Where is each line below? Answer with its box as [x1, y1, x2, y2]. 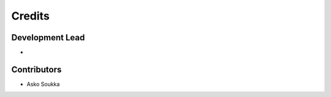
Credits [11, 9, 50, 23]
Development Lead [11, 32, 85, 43]
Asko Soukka [26, 80, 60, 88]
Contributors [11, 64, 62, 74]
